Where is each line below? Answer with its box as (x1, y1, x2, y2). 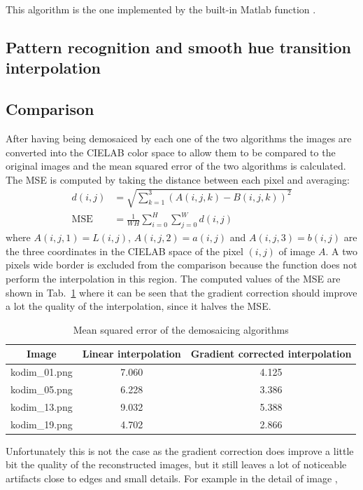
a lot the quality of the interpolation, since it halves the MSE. (6, 299, 271, 313)
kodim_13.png (10, 399, 73, 414)
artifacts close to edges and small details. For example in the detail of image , (6, 471, 338, 486)
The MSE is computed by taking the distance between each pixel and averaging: (6, 172, 350, 186)
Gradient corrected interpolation (190, 346, 352, 361)
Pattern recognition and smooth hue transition (6, 36, 352, 57)
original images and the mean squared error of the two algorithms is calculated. (6, 158, 346, 173)
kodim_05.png (10, 382, 73, 397)
